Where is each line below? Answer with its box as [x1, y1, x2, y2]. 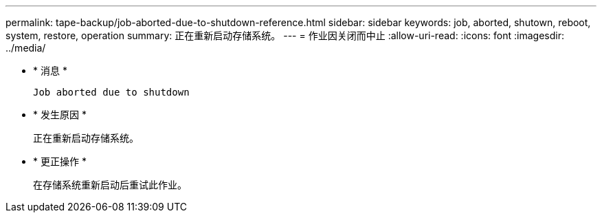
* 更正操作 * [33, 155, 87, 167]
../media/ [5, 42, 46, 54]
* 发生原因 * [33, 109, 87, 120]
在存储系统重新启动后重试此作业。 [33, 179, 187, 190]
